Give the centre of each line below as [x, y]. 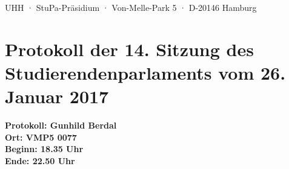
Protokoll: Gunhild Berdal [61, 125]
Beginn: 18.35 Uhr [44, 149]
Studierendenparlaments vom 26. [145, 72]
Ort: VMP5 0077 [41, 137]
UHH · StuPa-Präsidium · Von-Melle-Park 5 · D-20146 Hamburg [131, 7]
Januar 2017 [57, 96]
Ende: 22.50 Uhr [40, 160]
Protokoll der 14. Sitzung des [129, 49]
